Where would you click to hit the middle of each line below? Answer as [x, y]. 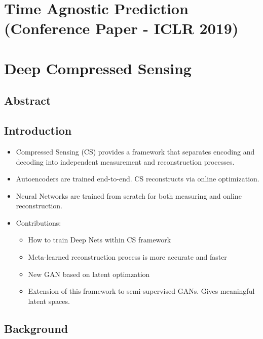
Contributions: [39, 222]
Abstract [28, 100]
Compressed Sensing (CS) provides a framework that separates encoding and [135, 151]
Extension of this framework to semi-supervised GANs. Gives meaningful [141, 291]
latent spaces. [49, 301]
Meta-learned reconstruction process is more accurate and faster [127, 257]
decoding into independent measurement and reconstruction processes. [125, 161]
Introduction [38, 130]
